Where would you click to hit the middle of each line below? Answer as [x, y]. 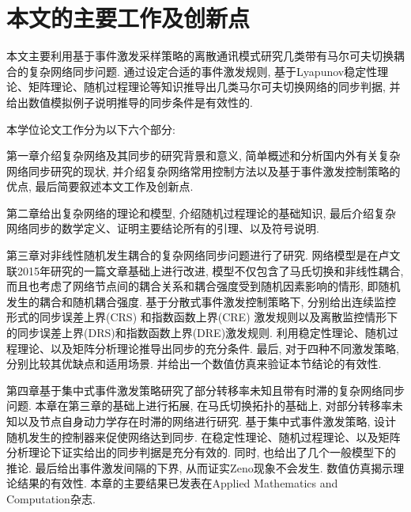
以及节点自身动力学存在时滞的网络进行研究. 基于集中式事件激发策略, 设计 [207, 421]
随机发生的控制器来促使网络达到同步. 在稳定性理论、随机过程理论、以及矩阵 [204, 436]
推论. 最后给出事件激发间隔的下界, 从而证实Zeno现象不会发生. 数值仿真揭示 [200, 467]
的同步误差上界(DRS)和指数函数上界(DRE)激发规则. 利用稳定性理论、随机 [197, 333]
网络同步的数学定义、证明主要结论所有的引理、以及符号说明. [163, 228]
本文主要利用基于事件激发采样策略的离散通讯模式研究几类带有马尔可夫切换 [200, 56]
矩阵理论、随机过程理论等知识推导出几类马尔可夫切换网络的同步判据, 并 [214, 87]
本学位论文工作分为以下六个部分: [91, 129]
